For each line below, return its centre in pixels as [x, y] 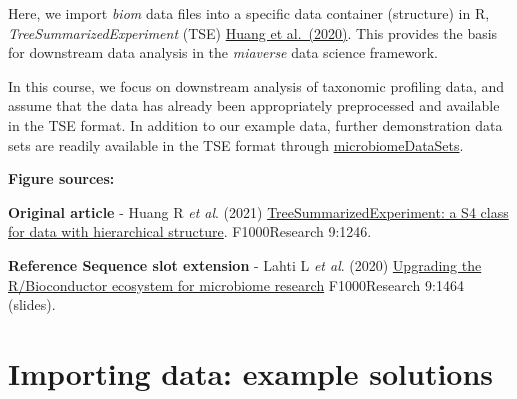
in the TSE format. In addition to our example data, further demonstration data [255, 124]
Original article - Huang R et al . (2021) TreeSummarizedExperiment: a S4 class [258, 211]
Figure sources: [61, 178]
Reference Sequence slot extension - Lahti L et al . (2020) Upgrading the [245, 264]
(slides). [32, 304]
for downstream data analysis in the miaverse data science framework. [223, 52]
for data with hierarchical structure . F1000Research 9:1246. [190, 231]
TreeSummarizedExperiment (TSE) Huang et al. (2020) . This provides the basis [253, 32]
